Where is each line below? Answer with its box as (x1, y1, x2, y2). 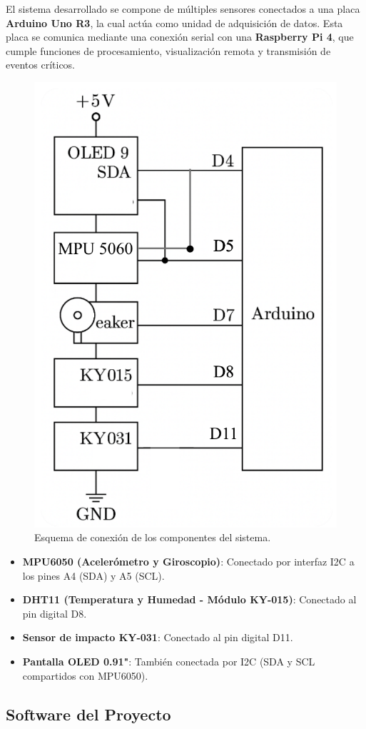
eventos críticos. (6, 57, 76, 72)
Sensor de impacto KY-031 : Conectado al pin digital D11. (22, 630, 293, 645)
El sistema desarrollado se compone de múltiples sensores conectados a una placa (6, 1, 360, 16)
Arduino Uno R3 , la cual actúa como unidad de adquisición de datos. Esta (6, 15, 343, 30)
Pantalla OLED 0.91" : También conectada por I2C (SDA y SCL (22, 654, 315, 669)
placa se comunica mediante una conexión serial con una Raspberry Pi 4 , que (6, 29, 354, 44)
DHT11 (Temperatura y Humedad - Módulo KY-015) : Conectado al (22, 592, 357, 607)
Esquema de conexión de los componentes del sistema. (34, 530, 271, 545)
